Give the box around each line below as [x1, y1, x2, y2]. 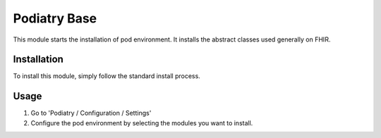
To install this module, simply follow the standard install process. [13, 72, 200, 80]
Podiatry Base [13, 11, 97, 26]
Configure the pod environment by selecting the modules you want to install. [30, 118, 253, 127]
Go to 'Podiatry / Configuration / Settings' [30, 109, 152, 118]
